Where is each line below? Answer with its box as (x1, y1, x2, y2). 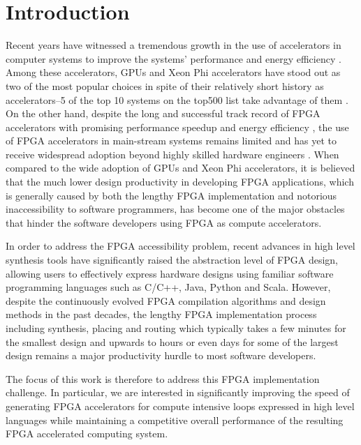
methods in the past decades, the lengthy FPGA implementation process (6, 307, 317, 322)
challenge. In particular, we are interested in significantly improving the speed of (6, 385, 350, 400)
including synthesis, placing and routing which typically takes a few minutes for (6, 321, 346, 335)
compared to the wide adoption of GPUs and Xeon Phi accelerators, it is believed (6, 160, 355, 175)
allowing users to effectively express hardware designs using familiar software (6, 266, 334, 280)
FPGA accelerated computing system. (6, 426, 168, 441)
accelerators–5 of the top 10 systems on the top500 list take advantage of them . (6, 92, 348, 107)
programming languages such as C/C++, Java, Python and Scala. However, (6, 280, 331, 294)
